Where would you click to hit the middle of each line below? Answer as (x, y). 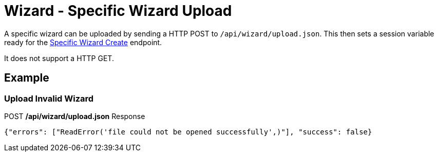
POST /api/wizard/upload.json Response (75, 116)
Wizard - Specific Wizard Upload (118, 11)
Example (27, 78)
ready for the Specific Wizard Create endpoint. (83, 42)
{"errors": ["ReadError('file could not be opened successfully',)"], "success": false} (188, 132)
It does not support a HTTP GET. (59, 58)
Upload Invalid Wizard (49, 98)
